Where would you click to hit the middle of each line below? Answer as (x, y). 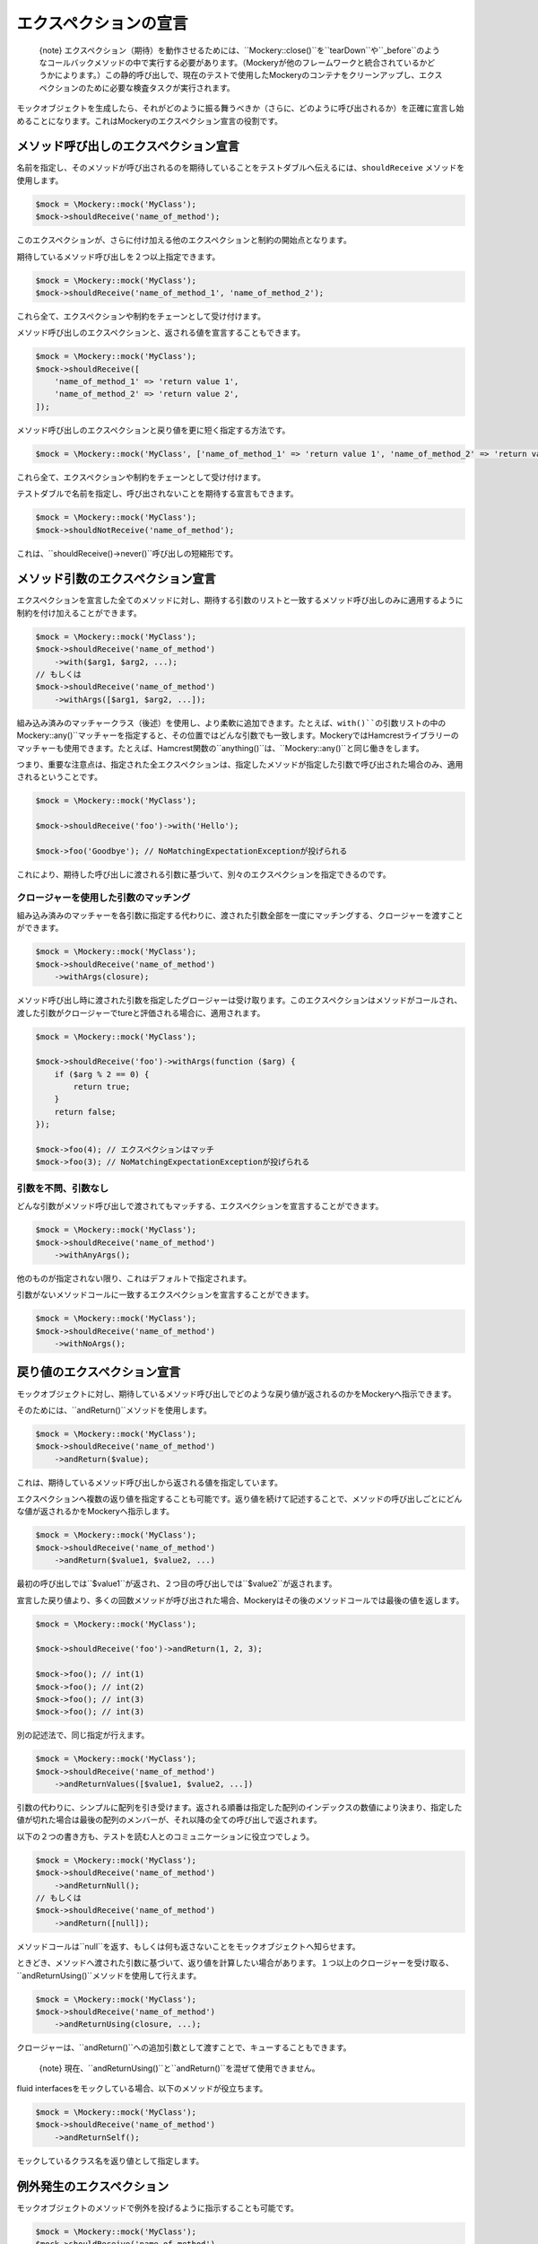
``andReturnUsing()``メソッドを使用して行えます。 (109, 1976)
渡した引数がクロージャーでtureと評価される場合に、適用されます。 (141, 1012)
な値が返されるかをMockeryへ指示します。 (95, 1512)
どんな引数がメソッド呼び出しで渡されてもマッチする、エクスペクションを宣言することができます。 (200, 1206)
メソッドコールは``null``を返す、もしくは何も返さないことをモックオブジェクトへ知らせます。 (188, 1946)
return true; (102, 1087)
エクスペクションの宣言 (102, 23)
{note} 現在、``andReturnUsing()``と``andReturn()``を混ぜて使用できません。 (179, 2068)
